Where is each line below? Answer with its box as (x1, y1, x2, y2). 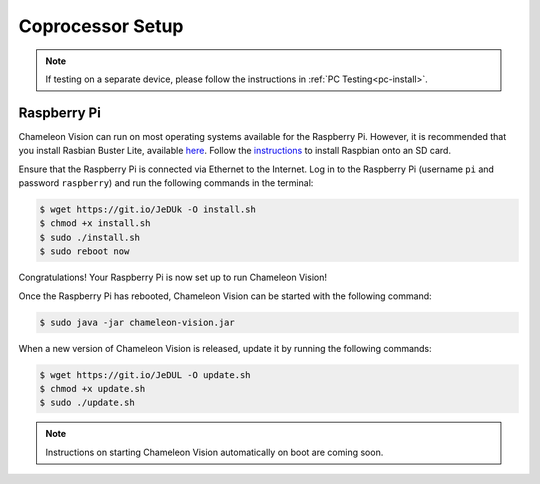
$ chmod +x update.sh (39, 383, 146, 394)
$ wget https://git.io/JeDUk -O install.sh (39, 204, 257, 215)
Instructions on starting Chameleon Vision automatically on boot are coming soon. (45, 446, 384, 458)
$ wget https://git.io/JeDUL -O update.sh (39, 369, 251, 380)
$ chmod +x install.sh (39, 218, 151, 229)
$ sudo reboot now (39, 246, 130, 257)
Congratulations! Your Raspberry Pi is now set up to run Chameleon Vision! (18, 271, 327, 284)
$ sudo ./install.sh (39, 231, 140, 243)
